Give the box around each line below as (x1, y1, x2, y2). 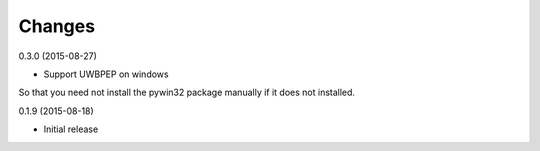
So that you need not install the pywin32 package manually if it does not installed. (18, 86, 355, 99)
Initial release (43, 123, 99, 135)
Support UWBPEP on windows (43, 68, 169, 80)
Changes (18, 15, 95, 37)
